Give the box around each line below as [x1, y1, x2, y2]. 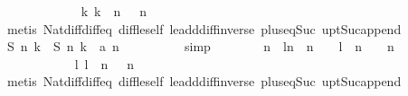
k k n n [81, 2, 147, 20]
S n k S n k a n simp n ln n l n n [6, 37, 394, 56]
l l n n [74, 54, 135, 73]
